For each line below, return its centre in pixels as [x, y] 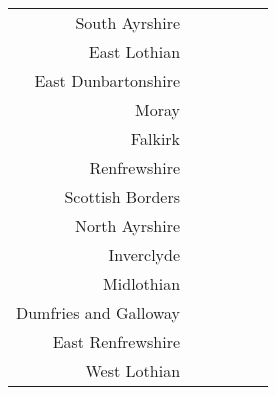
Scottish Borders [122, 196]
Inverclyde [144, 254]
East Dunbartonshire [107, 80]
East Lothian [134, 51]
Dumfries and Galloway [98, 312]
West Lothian [133, 370]
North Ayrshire [127, 225]
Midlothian [142, 283]
